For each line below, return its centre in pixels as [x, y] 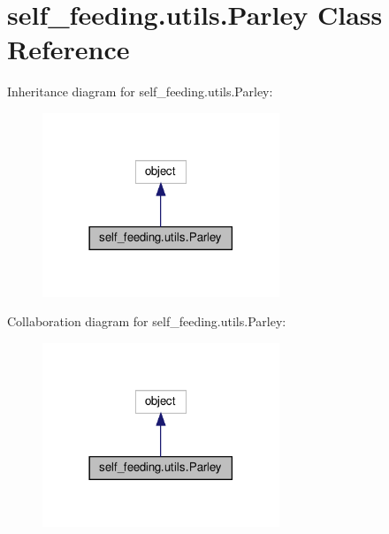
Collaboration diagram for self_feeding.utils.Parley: [147, 321]
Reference [69, 49]
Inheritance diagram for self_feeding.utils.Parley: [140, 92]
